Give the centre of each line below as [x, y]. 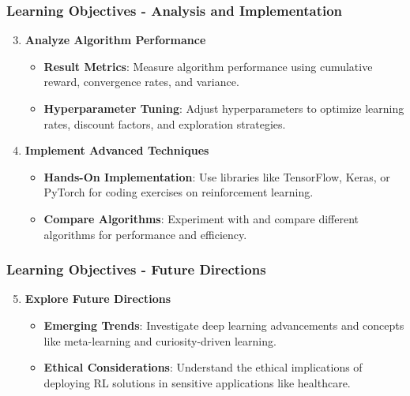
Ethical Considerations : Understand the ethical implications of [203, 367]
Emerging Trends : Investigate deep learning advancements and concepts [224, 325]
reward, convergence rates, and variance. [141, 82]
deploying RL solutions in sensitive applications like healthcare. [197, 382]
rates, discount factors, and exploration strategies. [165, 123]
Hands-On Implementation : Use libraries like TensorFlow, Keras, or [217, 176]
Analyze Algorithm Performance [115, 40]
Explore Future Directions [98, 299]
